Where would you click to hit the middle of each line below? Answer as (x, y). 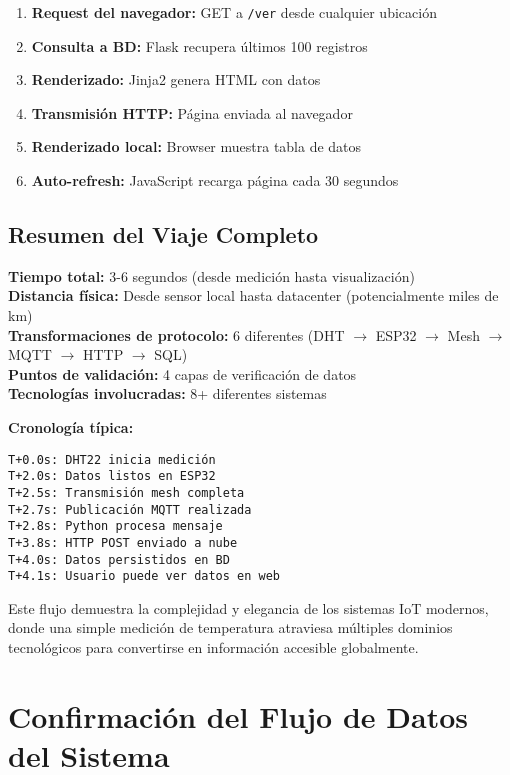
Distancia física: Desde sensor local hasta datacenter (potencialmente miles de (253, 295)
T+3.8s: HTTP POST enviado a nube (123, 542)
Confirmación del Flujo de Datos (238, 715)
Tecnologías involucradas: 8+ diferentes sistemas (167, 393)
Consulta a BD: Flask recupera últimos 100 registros (199, 45)
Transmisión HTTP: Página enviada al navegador (192, 112)
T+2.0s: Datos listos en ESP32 (112, 476)
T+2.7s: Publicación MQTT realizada (130, 509)
